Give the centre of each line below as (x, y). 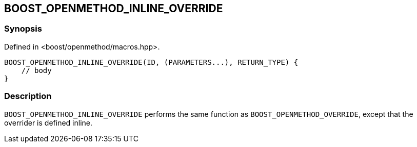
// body (36, 70)
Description (28, 96)
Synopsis (23, 29)
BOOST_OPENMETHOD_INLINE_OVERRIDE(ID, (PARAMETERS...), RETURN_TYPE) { (151, 62)
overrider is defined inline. (48, 122)
